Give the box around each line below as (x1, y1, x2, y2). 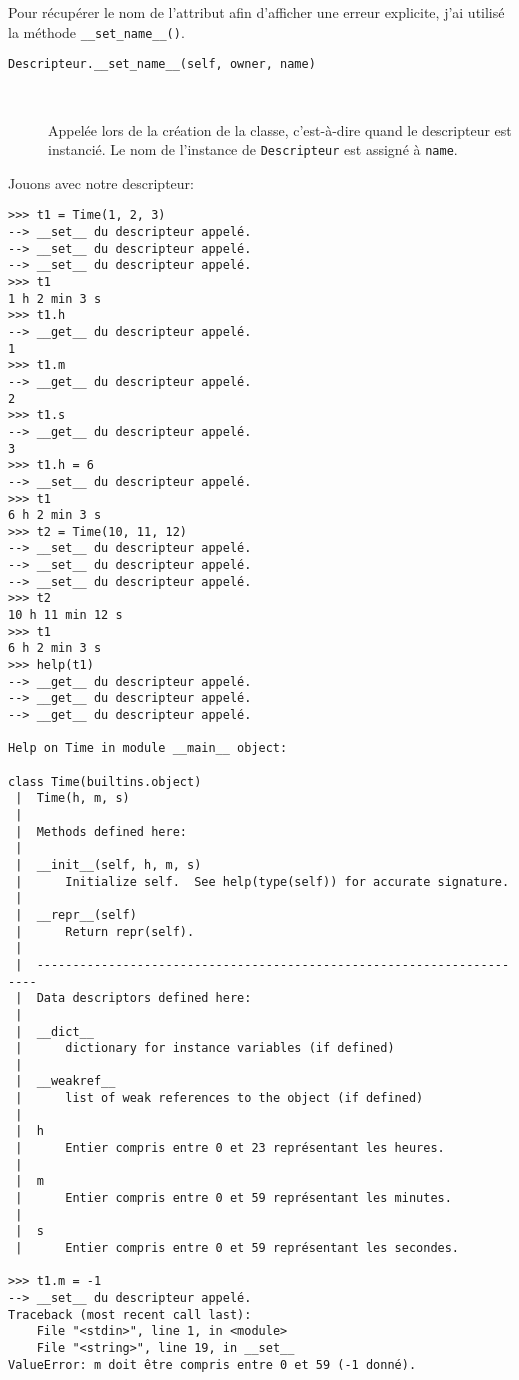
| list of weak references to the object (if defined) (15, 1091, 424, 1106)
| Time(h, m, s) (15, 791, 130, 806)
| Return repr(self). (15, 924, 195, 939)
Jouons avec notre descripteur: (8, 172, 194, 193)
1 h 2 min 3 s (8, 291, 102, 306)
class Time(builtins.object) (8, 774, 202, 789)
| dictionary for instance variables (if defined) (15, 1041, 395, 1056)
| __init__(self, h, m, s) (15, 857, 202, 872)
